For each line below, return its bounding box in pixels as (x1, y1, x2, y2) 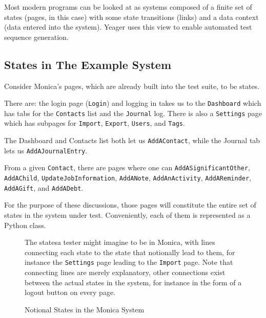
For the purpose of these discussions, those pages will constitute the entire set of (4, 199, 256, 210)
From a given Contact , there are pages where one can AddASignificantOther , (4, 162, 250, 173)
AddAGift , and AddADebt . (4, 182, 84, 193)
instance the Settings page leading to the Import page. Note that (25, 257, 233, 267)
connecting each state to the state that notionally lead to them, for (25, 246, 235, 257)
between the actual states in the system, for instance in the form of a (25, 277, 242, 287)
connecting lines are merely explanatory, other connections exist (25, 267, 226, 278)
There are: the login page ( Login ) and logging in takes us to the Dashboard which (4, 98, 261, 108)
